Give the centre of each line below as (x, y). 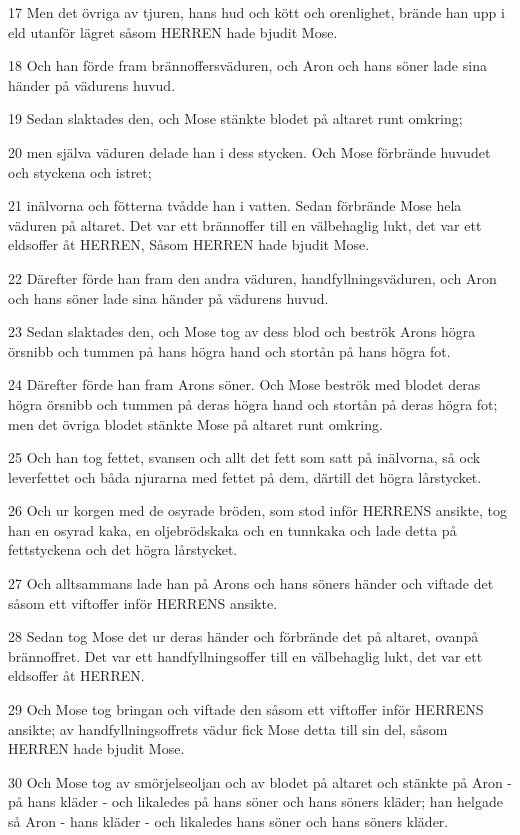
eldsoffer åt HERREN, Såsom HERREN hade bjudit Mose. (189, 244)
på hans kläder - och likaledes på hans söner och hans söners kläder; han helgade (255, 801)
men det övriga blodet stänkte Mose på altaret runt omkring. (195, 423)
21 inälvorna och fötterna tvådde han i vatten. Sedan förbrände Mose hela (235, 205)
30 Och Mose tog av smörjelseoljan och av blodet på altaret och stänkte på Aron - (260, 781)
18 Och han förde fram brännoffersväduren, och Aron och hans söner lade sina (247, 65)
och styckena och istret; (80, 171)
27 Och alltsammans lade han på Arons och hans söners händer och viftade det (251, 583)
